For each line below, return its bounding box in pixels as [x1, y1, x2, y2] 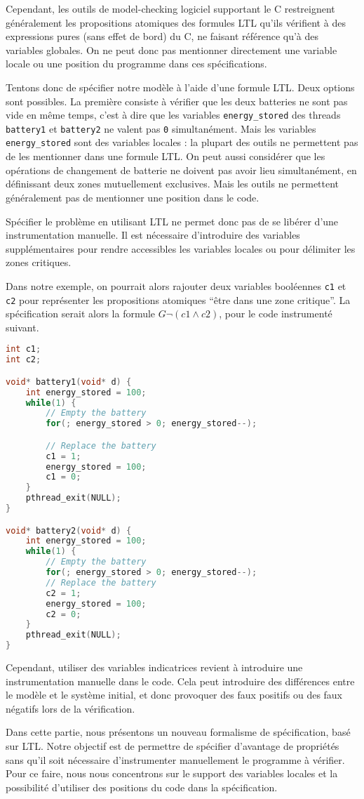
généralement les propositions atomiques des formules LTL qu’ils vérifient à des [6, 15, 346, 29]
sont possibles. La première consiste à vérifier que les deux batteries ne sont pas [6, 93, 348, 108]
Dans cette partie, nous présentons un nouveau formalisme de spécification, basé [6, 725, 351, 739]
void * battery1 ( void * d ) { [6, 376, 132, 387]
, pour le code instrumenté [219, 306, 332, 321]
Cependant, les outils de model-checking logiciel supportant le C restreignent [6, 1, 335, 15]
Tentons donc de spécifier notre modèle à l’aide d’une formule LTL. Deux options [6, 79, 355, 94]
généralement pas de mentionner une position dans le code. [6, 190, 259, 204]
